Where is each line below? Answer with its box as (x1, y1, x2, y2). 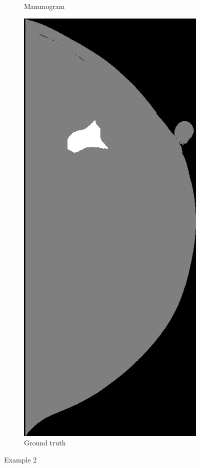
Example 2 (4, 454, 37, 464)
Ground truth (24, 437, 66, 448)
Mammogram (24, 1, 65, 11)
